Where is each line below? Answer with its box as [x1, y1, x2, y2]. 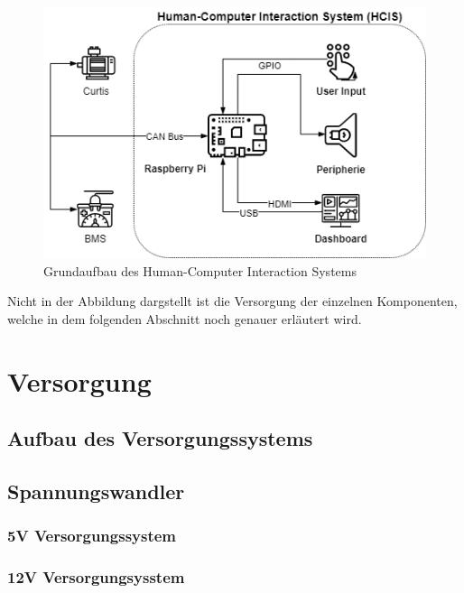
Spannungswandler [7, 477, 185, 505]
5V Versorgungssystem [7, 524, 177, 547]
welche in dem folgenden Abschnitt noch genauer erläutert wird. [7, 309, 362, 328]
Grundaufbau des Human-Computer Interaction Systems [43, 261, 357, 280]
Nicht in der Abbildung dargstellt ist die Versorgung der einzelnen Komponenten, [7, 292, 458, 310]
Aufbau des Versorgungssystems [7, 424, 313, 452]
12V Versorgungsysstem [7, 566, 185, 588]
